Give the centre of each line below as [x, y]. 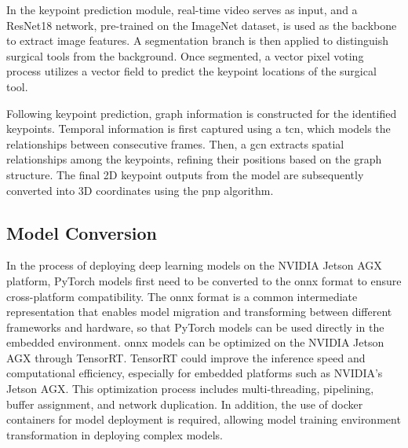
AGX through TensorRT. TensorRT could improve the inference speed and [186, 357]
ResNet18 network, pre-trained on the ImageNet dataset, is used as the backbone [202, 25]
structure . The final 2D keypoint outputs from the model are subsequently [185, 174]
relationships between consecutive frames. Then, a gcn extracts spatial [175, 143]
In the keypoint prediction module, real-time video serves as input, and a [182, 9]
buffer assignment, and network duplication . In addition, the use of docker [185, 404]
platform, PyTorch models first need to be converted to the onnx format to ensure [204, 280]
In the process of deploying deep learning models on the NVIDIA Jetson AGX [194, 265]
